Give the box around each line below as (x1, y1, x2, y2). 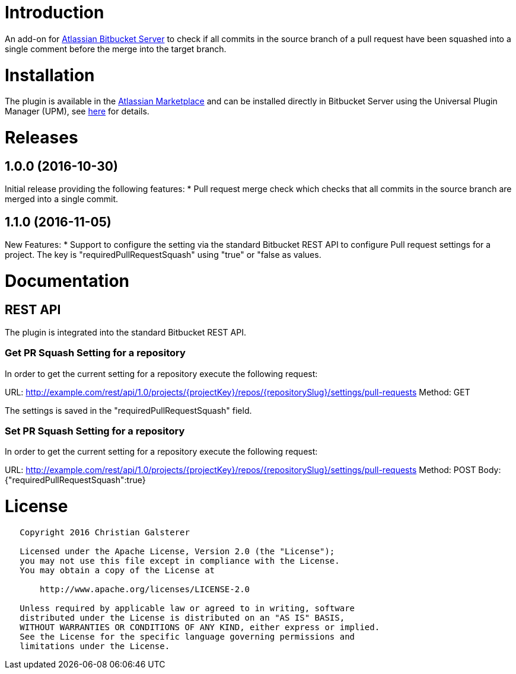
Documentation (5, 270, 130, 291)
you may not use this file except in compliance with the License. (20, 555, 340, 566)
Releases (5, 127, 78, 148)
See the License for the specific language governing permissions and (20, 631, 355, 641)
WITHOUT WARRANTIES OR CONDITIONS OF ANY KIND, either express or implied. (20, 622, 380, 632)
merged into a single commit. (5, 194, 119, 205)
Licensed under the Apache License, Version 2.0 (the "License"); (20, 546, 335, 556)
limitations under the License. (20, 641, 170, 651)
